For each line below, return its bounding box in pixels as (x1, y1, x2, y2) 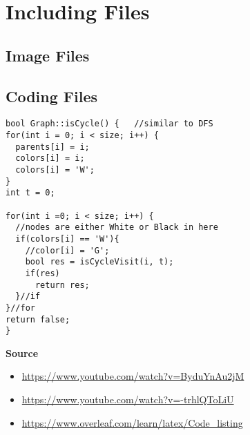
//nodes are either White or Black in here (15, 222, 218, 233)
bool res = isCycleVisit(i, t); (25, 257, 174, 267)
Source (6, 345, 39, 360)
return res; (35, 280, 90, 290)
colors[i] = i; (15, 153, 85, 164)
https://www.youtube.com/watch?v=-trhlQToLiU (21, 392, 234, 407)
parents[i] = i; (15, 142, 90, 152)
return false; (6, 314, 70, 325)
